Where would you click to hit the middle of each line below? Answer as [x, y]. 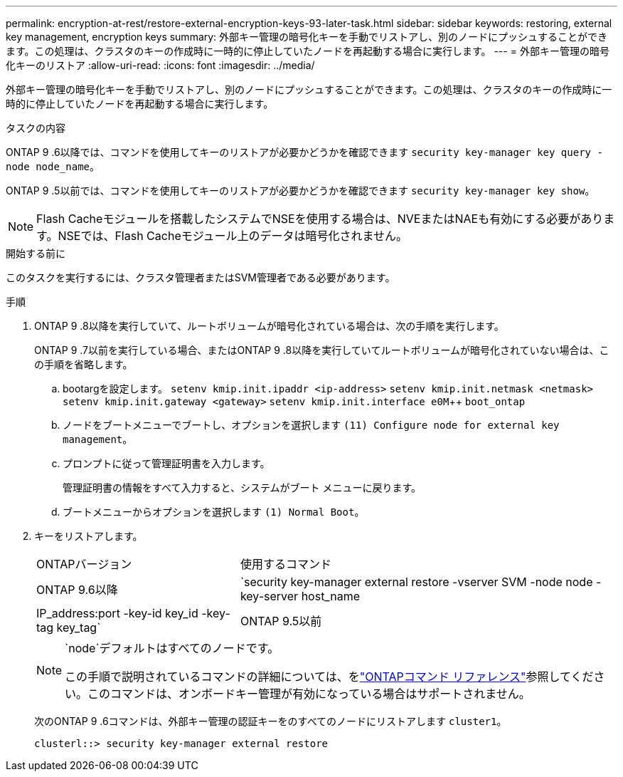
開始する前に [36, 253]
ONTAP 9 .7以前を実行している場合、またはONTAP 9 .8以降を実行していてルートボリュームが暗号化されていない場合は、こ [322, 350]
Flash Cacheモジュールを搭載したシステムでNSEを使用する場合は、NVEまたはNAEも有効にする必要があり [320, 219]
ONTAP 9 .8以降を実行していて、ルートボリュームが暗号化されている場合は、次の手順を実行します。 [269, 326]
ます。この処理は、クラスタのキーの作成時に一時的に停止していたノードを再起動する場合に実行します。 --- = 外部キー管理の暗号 [308, 51]
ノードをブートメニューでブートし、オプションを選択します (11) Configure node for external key [311, 425]
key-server [269, 596]
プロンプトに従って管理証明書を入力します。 [166, 463]
